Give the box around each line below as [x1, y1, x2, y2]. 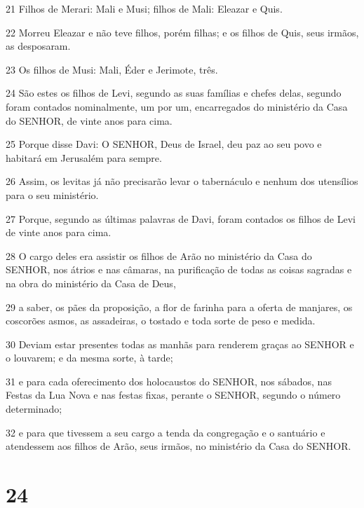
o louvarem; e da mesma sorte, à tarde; [6, 350, 173, 365]
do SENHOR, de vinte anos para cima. [6, 113, 173, 128]
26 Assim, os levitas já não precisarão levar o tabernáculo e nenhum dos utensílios [6, 174, 358, 188]
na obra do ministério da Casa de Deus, [6, 275, 176, 290]
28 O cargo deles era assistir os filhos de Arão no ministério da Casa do [6, 248, 312, 263]
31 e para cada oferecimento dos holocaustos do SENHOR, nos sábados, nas [6, 373, 332, 388]
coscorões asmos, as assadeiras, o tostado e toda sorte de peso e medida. [6, 313, 316, 328]
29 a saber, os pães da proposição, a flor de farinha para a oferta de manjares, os [6, 299, 353, 314]
